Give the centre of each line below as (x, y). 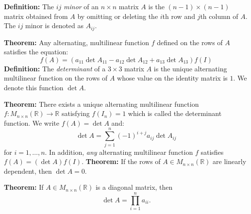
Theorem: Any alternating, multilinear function (76, 42)
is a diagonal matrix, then (134, 187)
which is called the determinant (175, 113)
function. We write (32, 123)
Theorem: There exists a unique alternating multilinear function (101, 104)
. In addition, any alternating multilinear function (119, 152)
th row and (179, 16)
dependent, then (28, 171)
